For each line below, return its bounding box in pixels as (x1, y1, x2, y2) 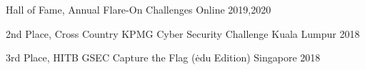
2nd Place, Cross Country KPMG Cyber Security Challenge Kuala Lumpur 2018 (6, 26, 360, 41)
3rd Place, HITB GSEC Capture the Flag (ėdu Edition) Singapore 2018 (6, 50, 321, 65)
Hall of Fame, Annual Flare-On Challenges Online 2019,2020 (6, 2, 271, 16)
